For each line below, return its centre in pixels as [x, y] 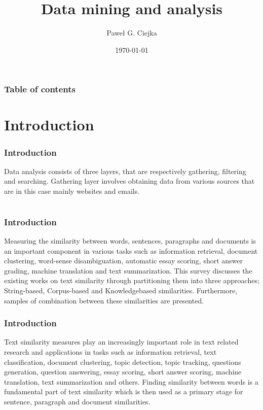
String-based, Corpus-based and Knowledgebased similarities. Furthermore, [121, 291]
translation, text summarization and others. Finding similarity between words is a [131, 381]
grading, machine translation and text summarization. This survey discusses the [128, 270]
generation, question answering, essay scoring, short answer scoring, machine [123, 372]
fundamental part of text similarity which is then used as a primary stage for [124, 391]
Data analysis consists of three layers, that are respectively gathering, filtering [125, 171]
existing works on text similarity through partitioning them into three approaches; [132, 280]
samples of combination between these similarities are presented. [104, 300]
